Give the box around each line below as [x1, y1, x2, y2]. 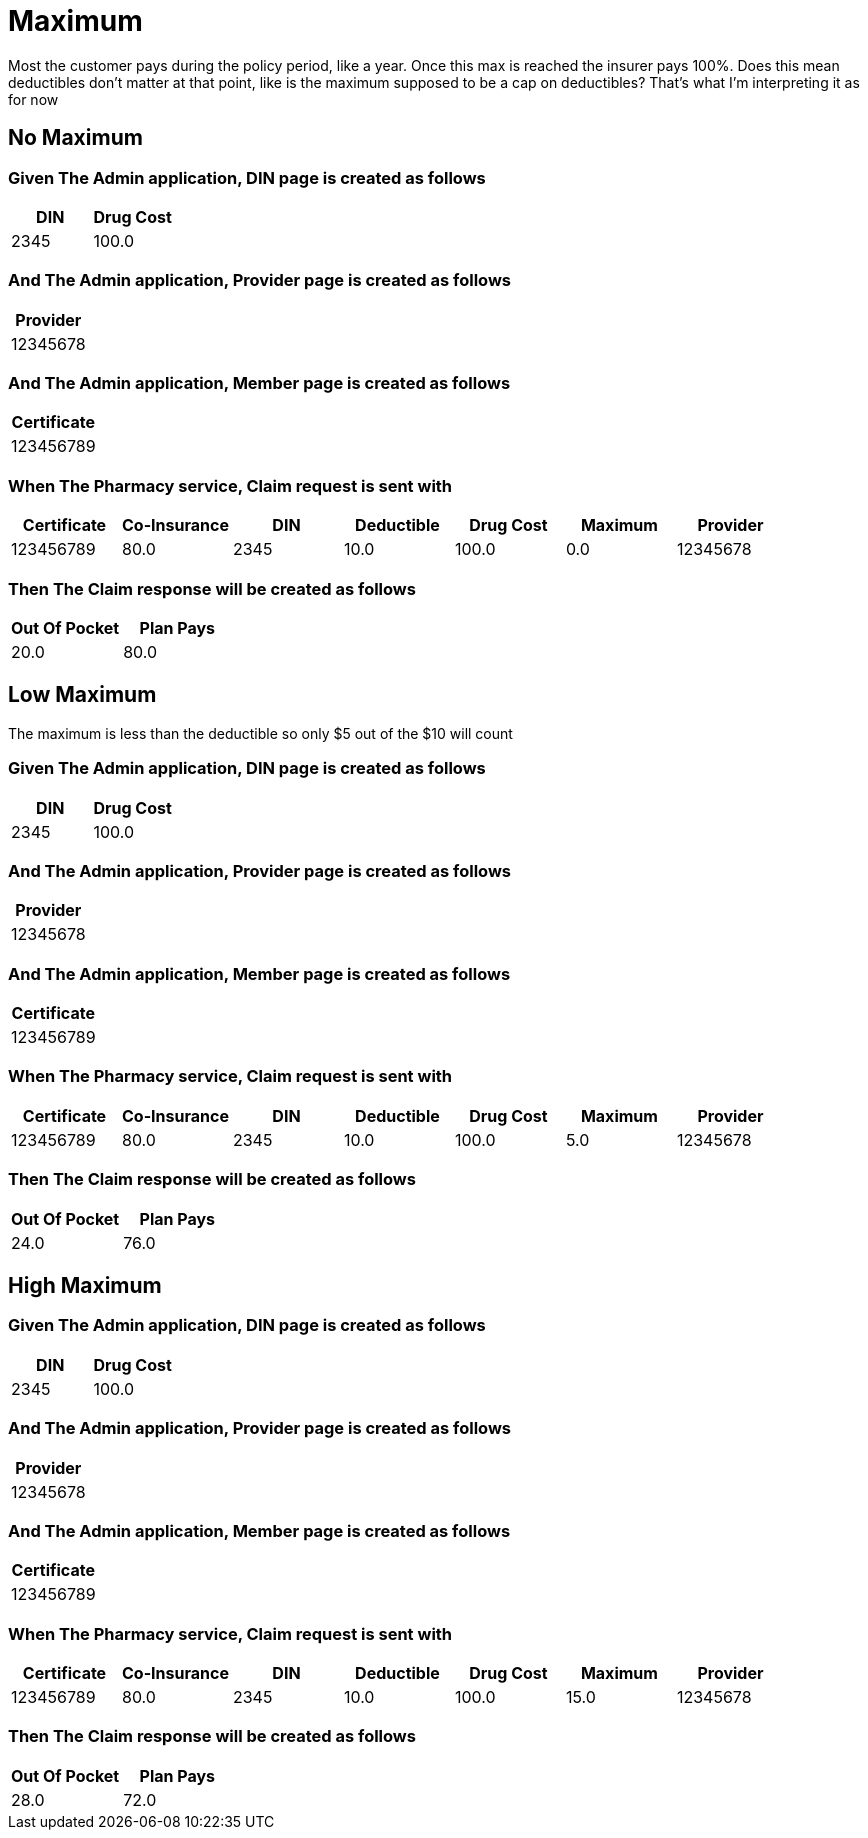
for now [8, 90, 59, 108]
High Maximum [8, 1272, 162, 1298]
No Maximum [8, 125, 143, 151]
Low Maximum [8, 682, 157, 708]
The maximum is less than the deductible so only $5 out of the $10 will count [8, 724, 513, 742]
